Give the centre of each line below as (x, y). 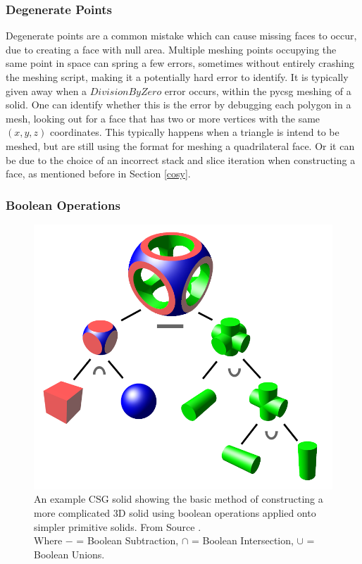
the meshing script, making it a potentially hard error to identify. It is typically (177, 77)
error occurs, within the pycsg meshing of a (258, 90)
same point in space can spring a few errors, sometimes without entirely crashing (180, 63)
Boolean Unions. (69, 554)
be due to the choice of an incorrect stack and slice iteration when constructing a (181, 159)
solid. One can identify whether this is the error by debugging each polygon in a (179, 105)
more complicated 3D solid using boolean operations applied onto (175, 512)
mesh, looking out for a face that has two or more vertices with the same (163, 118)
